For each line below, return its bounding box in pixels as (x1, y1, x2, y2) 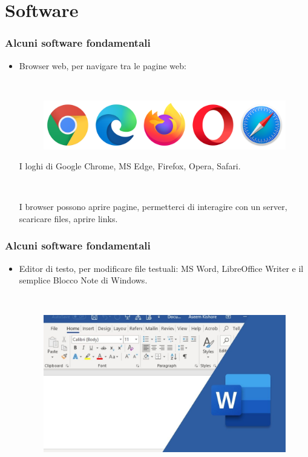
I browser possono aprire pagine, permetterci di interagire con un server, (19, 200, 287, 213)
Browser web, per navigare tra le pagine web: (19, 59, 186, 72)
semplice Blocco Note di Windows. (19, 274, 148, 286)
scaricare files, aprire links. (19, 212, 118, 225)
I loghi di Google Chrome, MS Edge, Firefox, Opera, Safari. (19, 160, 241, 172)
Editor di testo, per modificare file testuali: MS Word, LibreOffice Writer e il (19, 262, 304, 274)
